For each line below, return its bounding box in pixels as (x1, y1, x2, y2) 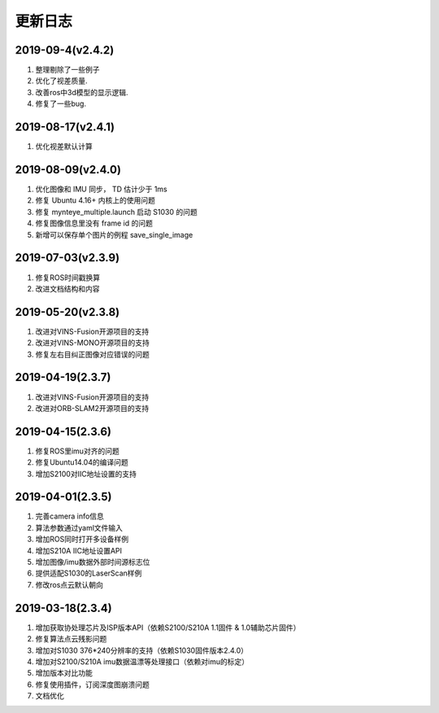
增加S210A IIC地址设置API (35, 545, 122, 555)
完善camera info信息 (35, 511, 105, 521)
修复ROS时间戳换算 (35, 273, 101, 282)
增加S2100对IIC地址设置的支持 (35, 469, 137, 479)
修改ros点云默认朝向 (35, 580, 103, 589)
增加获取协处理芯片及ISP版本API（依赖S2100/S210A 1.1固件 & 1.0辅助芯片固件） (35, 623, 301, 632)
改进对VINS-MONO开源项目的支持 (35, 338, 150, 348)
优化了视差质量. (35, 76, 89, 85)
